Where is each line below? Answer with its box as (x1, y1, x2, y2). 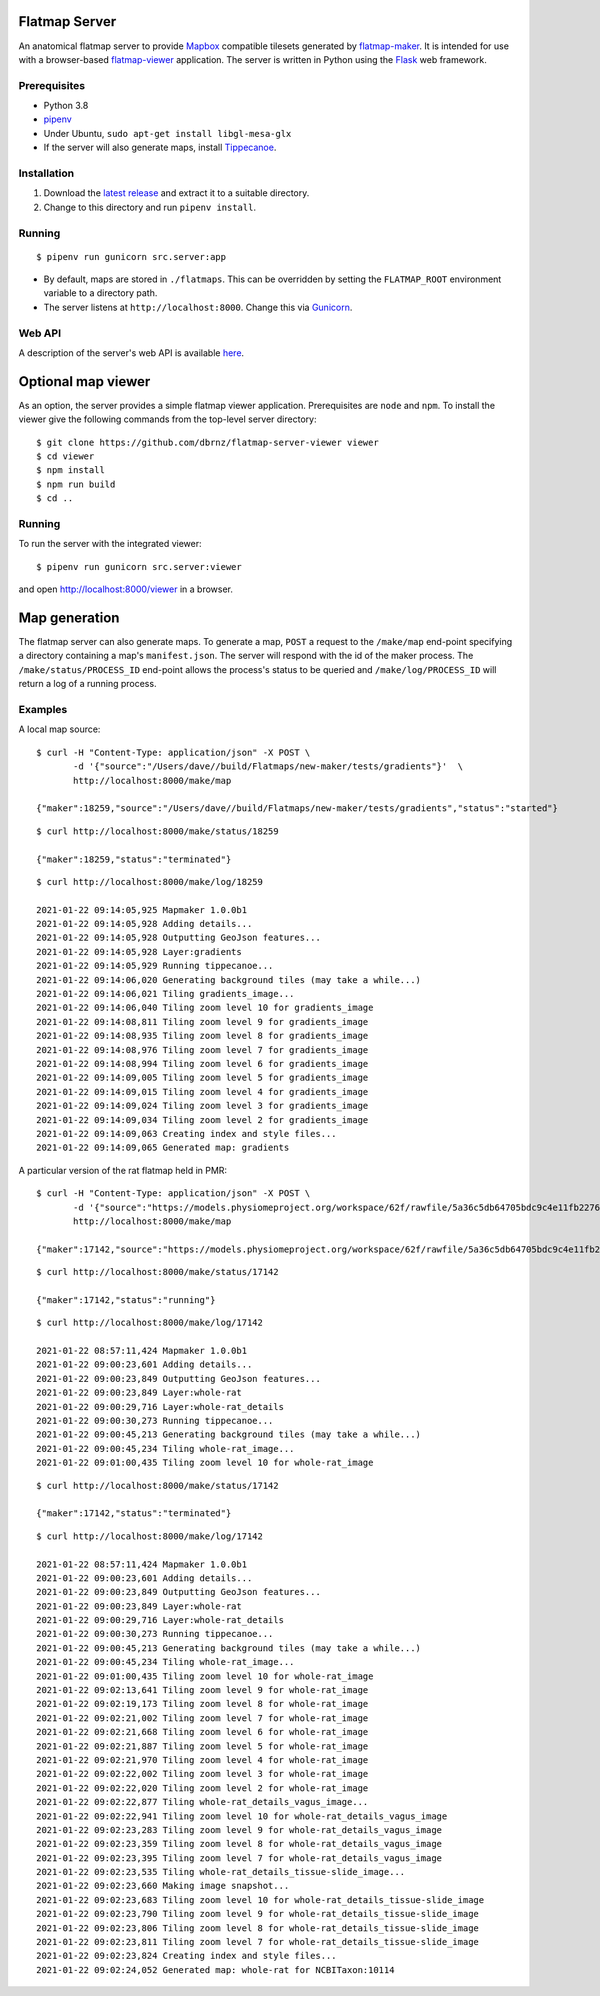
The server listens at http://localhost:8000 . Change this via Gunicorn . (43, 301, 353, 313)
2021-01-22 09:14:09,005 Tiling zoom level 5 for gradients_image (36, 1072, 369, 1084)
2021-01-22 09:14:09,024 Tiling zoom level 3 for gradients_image (36, 1100, 369, 1112)
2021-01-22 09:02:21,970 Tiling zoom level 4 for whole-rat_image (36, 1754, 369, 1765)
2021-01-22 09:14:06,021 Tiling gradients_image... (36, 988, 295, 1000)
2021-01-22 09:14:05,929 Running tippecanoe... (36, 960, 274, 972)
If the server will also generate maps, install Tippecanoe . (43, 141, 277, 154)
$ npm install (36, 465, 105, 476)
